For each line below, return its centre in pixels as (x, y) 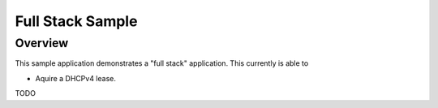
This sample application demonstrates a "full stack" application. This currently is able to (162, 63)
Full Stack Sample (76, 21)
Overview (42, 43)
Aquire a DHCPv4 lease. (76, 78)
